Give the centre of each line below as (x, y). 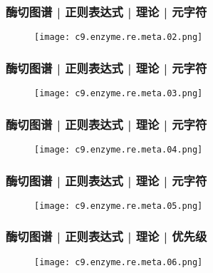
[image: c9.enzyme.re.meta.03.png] (119, 94)
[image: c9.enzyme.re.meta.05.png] (119, 206)
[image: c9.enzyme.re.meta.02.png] (119, 37)
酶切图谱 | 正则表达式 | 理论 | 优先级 (106, 236)
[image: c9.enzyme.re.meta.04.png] (119, 149)
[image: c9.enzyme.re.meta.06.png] (119, 262)
